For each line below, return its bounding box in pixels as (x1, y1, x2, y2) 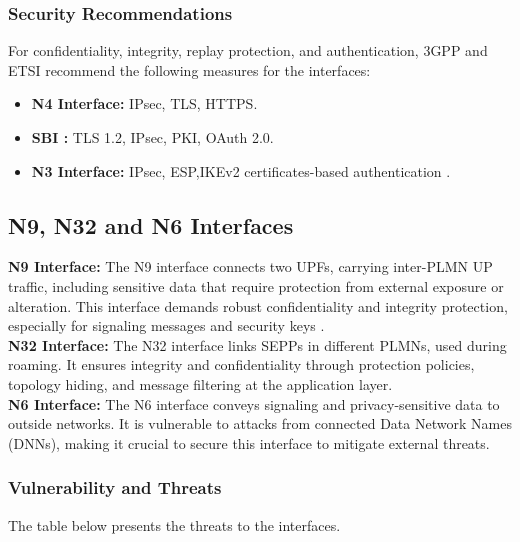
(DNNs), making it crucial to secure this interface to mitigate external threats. (8, 432, 490, 453)
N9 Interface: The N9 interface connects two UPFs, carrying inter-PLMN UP (8, 256, 493, 277)
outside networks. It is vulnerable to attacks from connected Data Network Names (8, 413, 512, 434)
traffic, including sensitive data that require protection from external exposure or (8, 275, 504, 296)
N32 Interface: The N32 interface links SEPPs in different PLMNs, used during (8, 334, 507, 355)
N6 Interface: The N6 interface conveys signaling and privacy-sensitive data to (8, 393, 500, 414)
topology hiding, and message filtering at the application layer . (8, 373, 393, 394)
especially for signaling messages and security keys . (8, 315, 325, 336)
